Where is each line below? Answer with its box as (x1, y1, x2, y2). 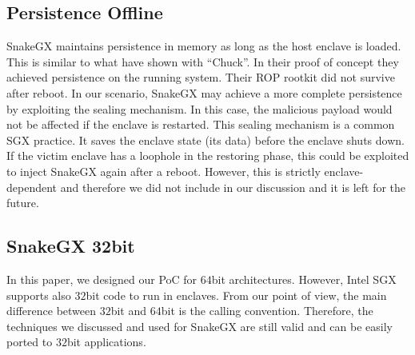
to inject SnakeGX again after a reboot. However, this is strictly (6, 162, 321, 179)
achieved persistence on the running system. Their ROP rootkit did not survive (6, 69, 395, 86)
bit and (110, 302, 147, 319)
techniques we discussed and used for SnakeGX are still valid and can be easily (6, 317, 393, 334)
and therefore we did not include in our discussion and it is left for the (60, 178, 406, 195)
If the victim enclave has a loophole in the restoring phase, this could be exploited (6, 147, 409, 164)
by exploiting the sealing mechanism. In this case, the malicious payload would (6, 100, 393, 117)
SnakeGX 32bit (6, 233, 135, 258)
